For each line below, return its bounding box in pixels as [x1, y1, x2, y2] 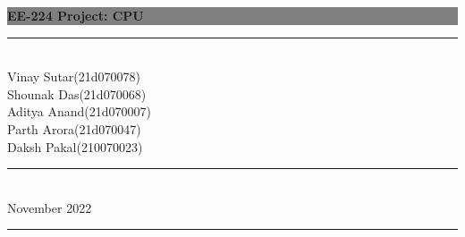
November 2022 [7, 198, 92, 216]
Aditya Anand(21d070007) [7, 102, 152, 121]
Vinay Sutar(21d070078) [7, 67, 141, 86]
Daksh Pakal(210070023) [7, 137, 143, 156]
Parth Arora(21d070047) [7, 119, 141, 138]
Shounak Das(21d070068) [7, 84, 147, 103]
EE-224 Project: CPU [7, 6, 144, 24]
